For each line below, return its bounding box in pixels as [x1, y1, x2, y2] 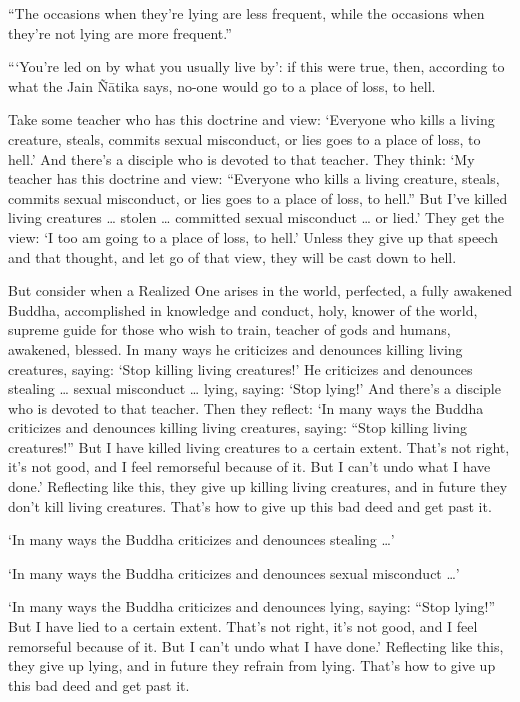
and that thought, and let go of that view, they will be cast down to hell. [8, 246, 457, 267]
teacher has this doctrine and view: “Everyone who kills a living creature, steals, [8, 168, 500, 189]
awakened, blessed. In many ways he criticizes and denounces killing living [8, 338, 463, 359]
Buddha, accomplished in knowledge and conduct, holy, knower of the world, [8, 299, 478, 320]
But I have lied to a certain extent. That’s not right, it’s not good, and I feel [8, 616, 478, 637]
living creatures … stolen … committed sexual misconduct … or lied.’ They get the [8, 207, 504, 228]
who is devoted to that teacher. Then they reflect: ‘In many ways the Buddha [8, 397, 484, 418]
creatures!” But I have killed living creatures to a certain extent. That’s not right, [8, 436, 510, 457]
